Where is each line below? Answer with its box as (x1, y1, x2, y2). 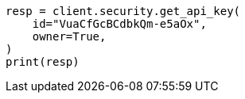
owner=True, (32, 30, 107, 43)
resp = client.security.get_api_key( (6, 5, 241, 17)
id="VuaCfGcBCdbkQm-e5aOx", (32, 17, 207, 30)
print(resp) (6, 55, 80, 68)
